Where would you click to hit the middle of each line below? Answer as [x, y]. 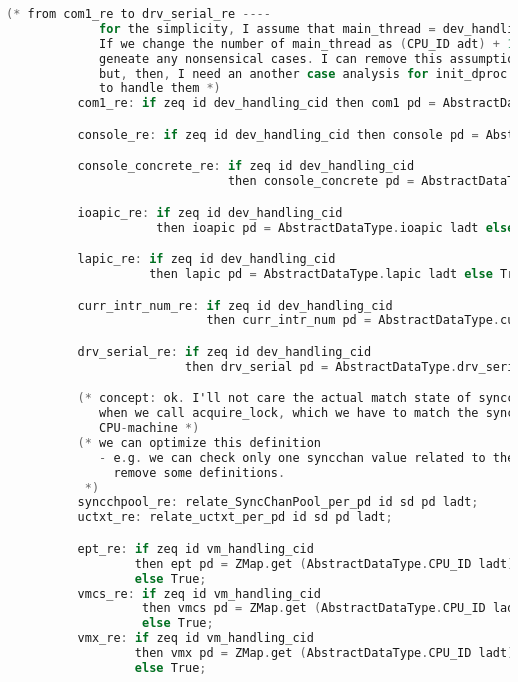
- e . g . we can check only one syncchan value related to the [307, 457]
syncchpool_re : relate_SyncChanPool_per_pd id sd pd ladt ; [278, 502]
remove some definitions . [199, 472]
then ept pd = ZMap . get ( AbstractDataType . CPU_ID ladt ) [324, 563]
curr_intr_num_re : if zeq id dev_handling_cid [235, 305]
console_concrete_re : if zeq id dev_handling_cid [246, 166]
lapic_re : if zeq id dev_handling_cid [206, 259]
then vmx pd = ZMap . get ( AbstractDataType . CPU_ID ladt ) [324, 653]
